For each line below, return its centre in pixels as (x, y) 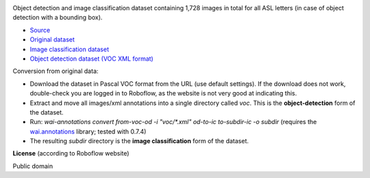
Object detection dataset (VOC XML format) (91, 59)
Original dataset (52, 40)
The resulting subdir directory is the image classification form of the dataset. (139, 141)
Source (40, 30)
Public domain (33, 166)
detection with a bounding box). (58, 18)
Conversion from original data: (56, 71)
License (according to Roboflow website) (71, 153)
